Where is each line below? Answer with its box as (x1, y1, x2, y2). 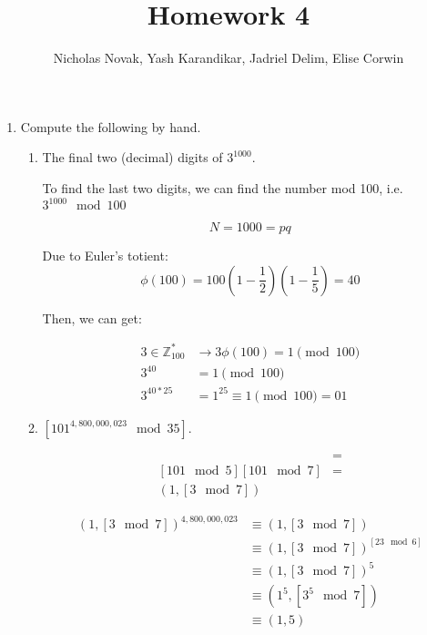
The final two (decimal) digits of (42, 148, 223, 167)
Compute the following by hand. (20, 117, 201, 136)
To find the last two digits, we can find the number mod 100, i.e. (42, 178, 403, 197)
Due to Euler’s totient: (42, 246, 168, 264)
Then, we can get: (42, 308, 142, 327)
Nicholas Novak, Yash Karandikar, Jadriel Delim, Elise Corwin (53, 48, 404, 67)
